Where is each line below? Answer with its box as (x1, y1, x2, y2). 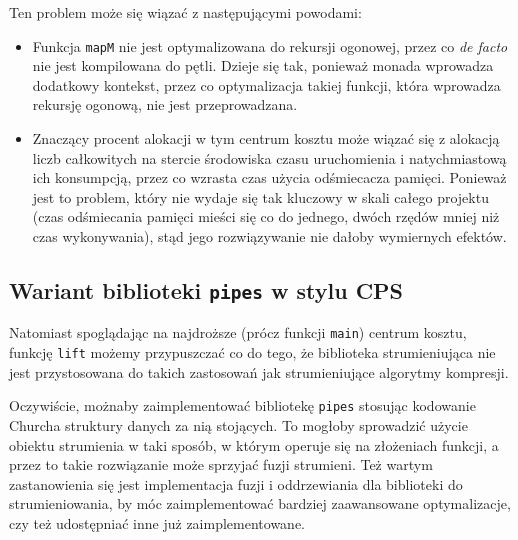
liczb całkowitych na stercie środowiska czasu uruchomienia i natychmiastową (32, 147, 507, 168)
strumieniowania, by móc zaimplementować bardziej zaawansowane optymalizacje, (9, 493, 511, 514)
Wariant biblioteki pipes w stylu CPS (9, 274, 404, 305)
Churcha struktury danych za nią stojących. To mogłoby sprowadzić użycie (9, 414, 468, 435)
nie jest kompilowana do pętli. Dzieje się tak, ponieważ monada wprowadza (32, 55, 494, 76)
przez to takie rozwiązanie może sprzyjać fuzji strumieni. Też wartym (9, 454, 433, 475)
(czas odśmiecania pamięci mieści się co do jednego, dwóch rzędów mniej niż (32, 206, 500, 227)
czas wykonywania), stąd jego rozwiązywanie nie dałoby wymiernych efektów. (32, 226, 507, 246)
